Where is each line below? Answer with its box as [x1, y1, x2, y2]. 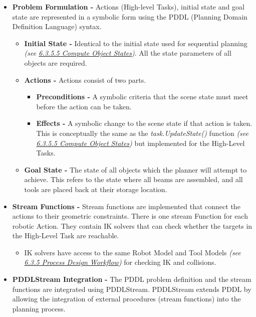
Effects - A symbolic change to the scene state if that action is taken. [36, 118, 252, 128]
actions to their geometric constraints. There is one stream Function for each [12, 211, 248, 221]
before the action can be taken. [36, 101, 132, 111]
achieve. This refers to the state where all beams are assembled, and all [24, 174, 243, 185]
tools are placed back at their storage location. [24, 184, 167, 194]
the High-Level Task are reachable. [12, 230, 119, 241]
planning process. [12, 303, 66, 313]
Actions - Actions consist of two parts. [24, 74, 146, 85]
